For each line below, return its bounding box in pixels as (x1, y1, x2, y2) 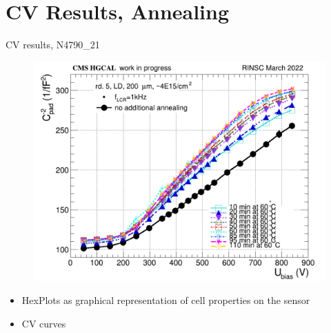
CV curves (21, 316, 66, 330)
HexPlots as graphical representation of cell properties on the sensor (21, 293, 310, 307)
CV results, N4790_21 (6, 37, 100, 52)
